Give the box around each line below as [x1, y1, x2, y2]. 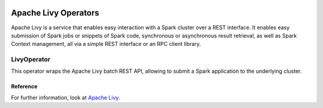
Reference [11, 83, 38, 90]
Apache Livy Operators [11, 8, 100, 18]
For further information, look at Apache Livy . [11, 94, 120, 101]
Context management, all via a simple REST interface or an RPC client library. [11, 41, 202, 48]
